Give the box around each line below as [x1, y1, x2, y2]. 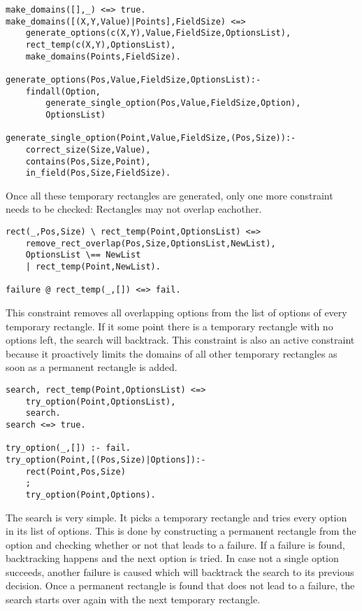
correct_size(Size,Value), [25, 144, 151, 155]
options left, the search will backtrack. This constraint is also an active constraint [6, 332, 355, 347]
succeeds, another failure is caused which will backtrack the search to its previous [6, 564, 354, 579]
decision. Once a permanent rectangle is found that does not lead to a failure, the [6, 578, 355, 593]
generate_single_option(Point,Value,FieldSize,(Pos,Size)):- [6, 133, 296, 143]
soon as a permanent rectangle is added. [6, 360, 178, 374]
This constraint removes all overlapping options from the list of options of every [6, 304, 347, 319]
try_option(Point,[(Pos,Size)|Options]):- [6, 454, 206, 465]
